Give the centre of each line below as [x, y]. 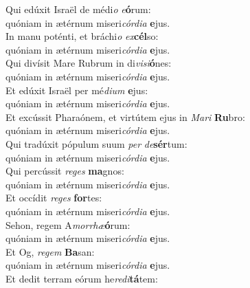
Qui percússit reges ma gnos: [65, 171]
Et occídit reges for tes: [54, 198]
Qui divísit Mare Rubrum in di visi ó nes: [89, 63]
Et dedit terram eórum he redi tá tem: [82, 278]
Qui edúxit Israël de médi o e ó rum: [78, 9]
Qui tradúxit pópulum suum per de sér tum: [96, 143]
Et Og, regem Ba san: [50, 251]
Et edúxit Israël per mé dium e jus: [77, 90]
